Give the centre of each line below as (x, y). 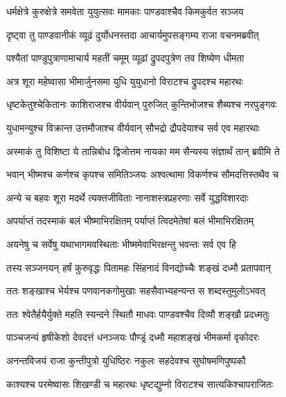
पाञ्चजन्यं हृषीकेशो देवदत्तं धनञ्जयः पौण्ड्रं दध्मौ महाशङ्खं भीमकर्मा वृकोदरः (133, 337)
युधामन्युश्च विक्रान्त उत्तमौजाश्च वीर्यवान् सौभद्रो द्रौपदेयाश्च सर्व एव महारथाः (133, 127)
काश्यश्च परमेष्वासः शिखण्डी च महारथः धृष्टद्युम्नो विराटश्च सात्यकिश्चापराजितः (140, 383)
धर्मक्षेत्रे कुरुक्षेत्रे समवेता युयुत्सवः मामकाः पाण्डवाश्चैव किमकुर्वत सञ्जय (125, 11)
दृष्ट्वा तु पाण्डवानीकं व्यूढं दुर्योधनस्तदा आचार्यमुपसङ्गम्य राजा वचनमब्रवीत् (133, 34)
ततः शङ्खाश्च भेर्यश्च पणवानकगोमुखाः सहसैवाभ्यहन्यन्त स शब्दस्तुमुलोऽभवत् (136, 291)
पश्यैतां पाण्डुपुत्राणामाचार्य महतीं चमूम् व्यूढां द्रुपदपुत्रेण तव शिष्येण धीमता (125, 58)
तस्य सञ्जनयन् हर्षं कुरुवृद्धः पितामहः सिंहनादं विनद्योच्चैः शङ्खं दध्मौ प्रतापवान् (138, 267)
